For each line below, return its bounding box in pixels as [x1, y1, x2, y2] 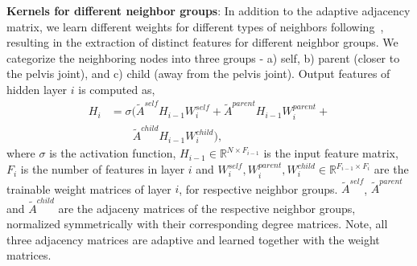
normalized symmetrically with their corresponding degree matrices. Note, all [6, 215, 388, 232]
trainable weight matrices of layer [6, 180, 171, 197]
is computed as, [78, 80, 155, 97]
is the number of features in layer [20, 161, 185, 178]
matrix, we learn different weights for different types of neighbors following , [6, 18, 384, 35]
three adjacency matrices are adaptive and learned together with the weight [6, 231, 380, 248]
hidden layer [6, 80, 68, 97]
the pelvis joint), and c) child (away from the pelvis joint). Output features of [6, 65, 390, 82]
